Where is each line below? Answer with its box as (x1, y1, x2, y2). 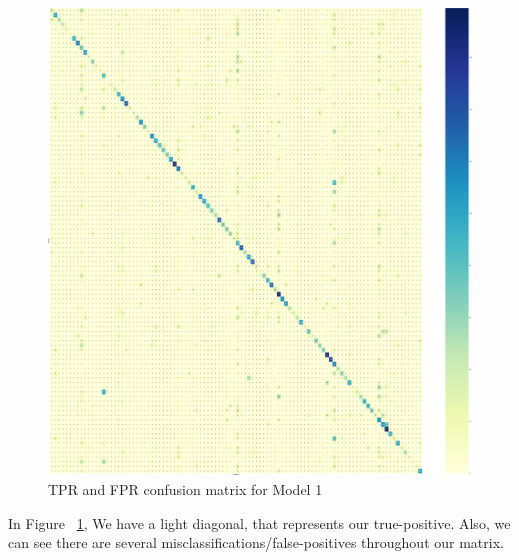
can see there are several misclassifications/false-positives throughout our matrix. (8, 532, 504, 553)
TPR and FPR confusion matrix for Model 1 (48, 478, 323, 499)
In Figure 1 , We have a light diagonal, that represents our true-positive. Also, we (8, 512, 511, 533)
